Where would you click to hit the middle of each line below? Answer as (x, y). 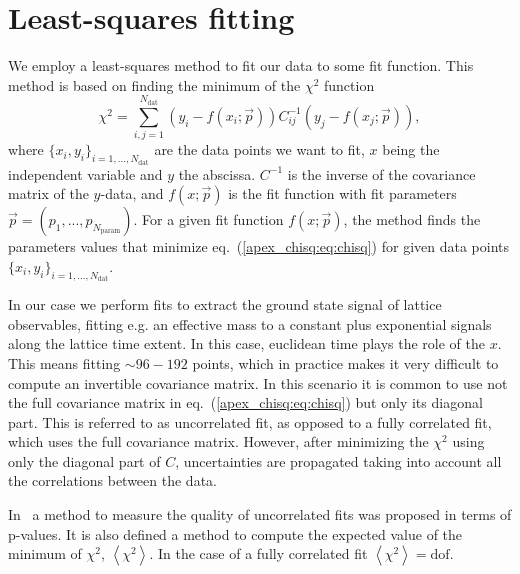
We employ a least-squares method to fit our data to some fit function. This (241, 65)
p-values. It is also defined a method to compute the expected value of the (235, 533)
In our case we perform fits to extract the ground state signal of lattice (225, 304)
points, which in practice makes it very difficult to (345, 362)
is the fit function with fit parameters (342, 193)
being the (411, 149)
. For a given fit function (208, 219)
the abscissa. (217, 173)
